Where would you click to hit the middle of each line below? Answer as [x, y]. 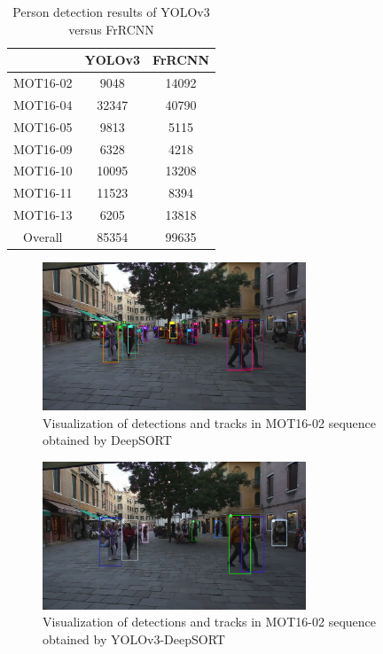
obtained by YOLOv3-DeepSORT [134, 638]
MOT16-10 [43, 171]
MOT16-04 [43, 104]
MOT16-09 [43, 148]
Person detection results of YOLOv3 [111, 12]
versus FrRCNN [111, 29]
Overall [43, 236]
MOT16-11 [43, 193]
